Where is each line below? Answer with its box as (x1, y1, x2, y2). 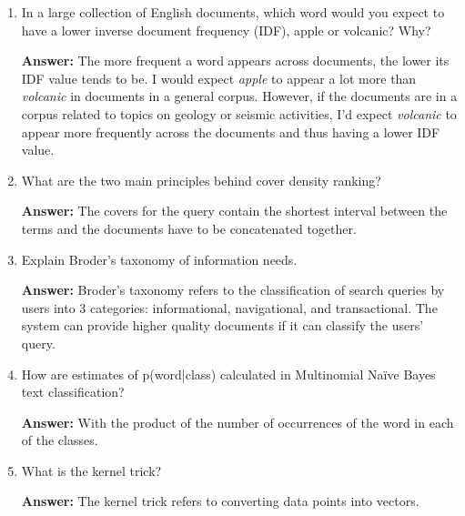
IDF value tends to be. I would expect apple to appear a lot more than (21, 68, 417, 87)
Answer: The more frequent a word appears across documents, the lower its (21, 51, 450, 70)
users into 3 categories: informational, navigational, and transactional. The (21, 298, 438, 317)
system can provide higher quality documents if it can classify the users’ (21, 316, 424, 335)
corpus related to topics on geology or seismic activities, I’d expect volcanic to (21, 104, 457, 123)
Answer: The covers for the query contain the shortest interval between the (21, 201, 448, 220)
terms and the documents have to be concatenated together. (21, 218, 357, 238)
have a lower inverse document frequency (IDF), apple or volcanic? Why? (21, 20, 431, 39)
